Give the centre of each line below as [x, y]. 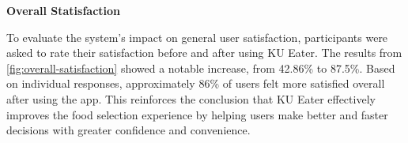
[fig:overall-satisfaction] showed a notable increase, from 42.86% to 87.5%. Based [201, 68]
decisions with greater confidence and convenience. [128, 130]
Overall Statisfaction [64, 10]
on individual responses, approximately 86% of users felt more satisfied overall [196, 83]
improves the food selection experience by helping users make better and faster [197, 114]
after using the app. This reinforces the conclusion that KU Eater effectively [191, 98]
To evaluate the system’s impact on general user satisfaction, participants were [197, 37]
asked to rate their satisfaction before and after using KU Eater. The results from [204, 53]
